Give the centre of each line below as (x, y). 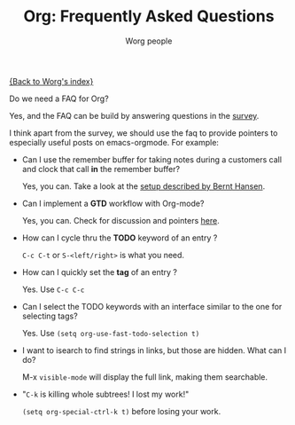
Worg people (149, 41)
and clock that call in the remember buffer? (101, 169)
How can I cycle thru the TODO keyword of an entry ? (120, 238)
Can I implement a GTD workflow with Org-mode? (113, 203)
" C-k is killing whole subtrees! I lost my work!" (105, 394)
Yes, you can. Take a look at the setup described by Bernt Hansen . (144, 186)
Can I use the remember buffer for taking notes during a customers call (151, 159)
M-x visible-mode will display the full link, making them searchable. (145, 377)
